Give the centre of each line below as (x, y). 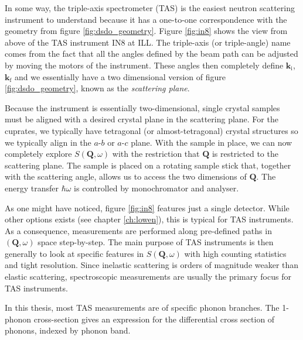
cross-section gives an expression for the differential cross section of (154, 319)
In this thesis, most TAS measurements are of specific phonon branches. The (142, 308)
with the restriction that (156, 154)
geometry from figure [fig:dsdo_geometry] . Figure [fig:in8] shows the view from (146, 31)
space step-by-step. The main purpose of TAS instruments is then (156, 242)
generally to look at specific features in (74, 253)
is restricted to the (245, 154)
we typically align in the (48, 142)
